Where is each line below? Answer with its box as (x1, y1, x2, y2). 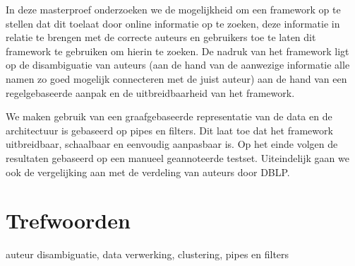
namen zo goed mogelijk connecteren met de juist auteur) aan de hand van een (6, 71, 347, 86)
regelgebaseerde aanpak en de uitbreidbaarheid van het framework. (6, 85, 295, 100)
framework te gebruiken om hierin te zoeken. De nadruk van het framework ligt (6, 43, 349, 58)
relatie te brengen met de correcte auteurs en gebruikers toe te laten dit (6, 30, 316, 45)
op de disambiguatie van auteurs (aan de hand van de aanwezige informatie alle (6, 57, 350, 72)
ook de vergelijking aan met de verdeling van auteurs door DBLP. (6, 164, 290, 179)
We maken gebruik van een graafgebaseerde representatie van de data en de (6, 109, 332, 124)
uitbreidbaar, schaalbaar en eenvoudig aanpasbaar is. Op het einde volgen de (6, 137, 338, 151)
